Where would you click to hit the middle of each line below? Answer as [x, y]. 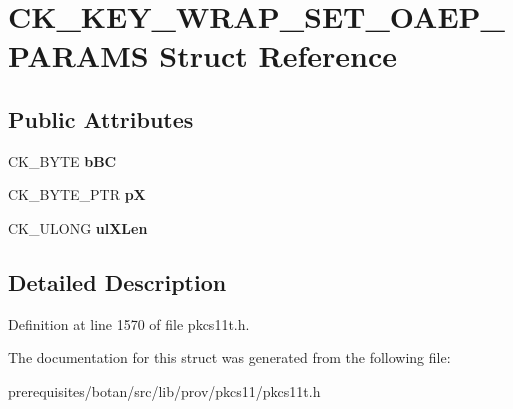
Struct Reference [278, 55]
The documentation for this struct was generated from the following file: [229, 357]
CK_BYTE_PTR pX [77, 194]
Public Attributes [101, 118]
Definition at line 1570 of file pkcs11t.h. [129, 323]
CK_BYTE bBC [62, 160]
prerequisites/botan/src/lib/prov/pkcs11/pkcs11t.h [164, 390]
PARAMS [78, 55]
